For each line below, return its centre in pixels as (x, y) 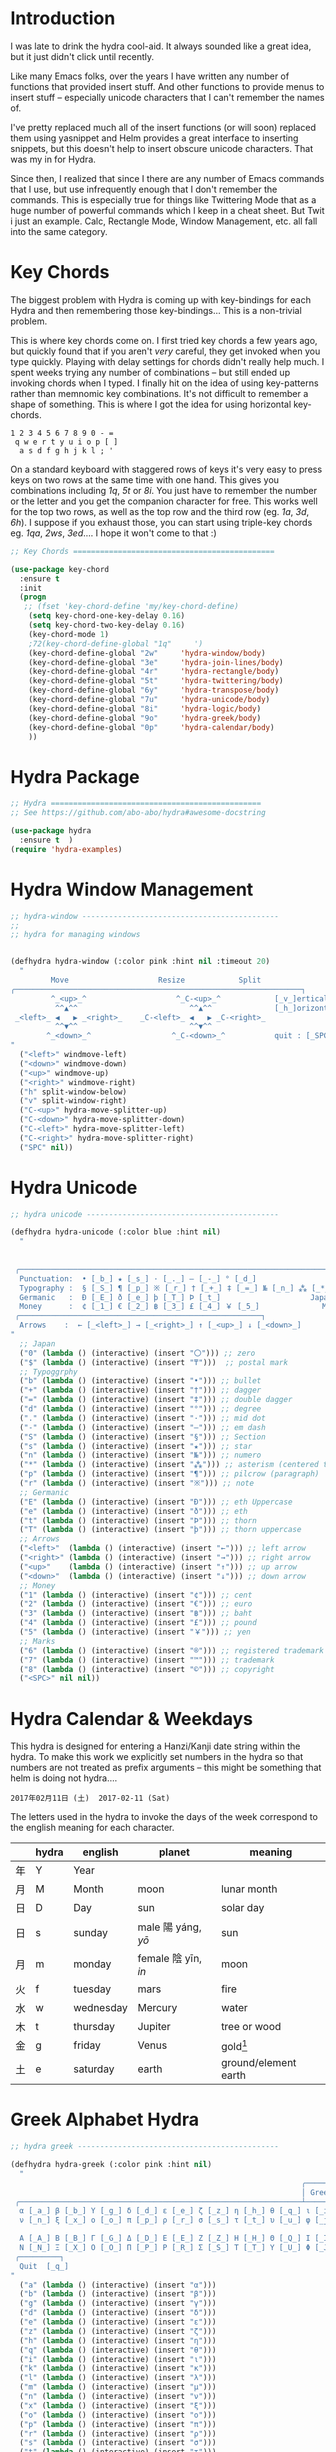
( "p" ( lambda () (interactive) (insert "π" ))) (118, 2424)
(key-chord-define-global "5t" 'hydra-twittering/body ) (156, 681)
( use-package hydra (51, 831)
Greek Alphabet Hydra (105, 2119)
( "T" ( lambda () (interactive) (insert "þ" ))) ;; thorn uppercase (160, 1530)
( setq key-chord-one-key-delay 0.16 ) (107, 616)
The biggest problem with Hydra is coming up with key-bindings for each (161, 299)
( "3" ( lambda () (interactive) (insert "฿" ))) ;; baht (136, 1613)
